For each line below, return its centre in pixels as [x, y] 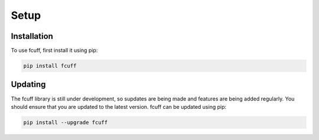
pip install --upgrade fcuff [66, 122]
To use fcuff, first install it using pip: [54, 51]
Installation [32, 36]
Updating [28, 84]
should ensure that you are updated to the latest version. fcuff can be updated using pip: [119, 106]
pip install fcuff [50, 66]
